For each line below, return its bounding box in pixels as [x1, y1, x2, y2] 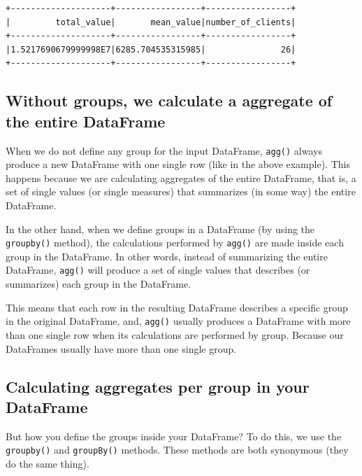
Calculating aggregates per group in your [6, 375, 310, 397]
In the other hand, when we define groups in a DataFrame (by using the [6, 221, 315, 236]
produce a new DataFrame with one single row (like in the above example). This [6, 157, 350, 171]
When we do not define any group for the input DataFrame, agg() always [6, 143, 322, 157]
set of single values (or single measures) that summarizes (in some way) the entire [6, 184, 356, 199]
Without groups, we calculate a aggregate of [6, 90, 333, 111]
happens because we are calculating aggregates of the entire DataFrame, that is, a [6, 170, 356, 185]
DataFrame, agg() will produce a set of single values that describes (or [6, 262, 310, 277]
